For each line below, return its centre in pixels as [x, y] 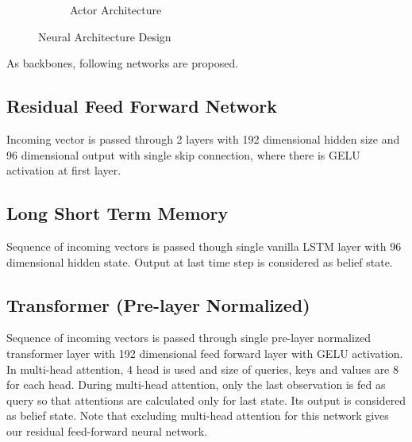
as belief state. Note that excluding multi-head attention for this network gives [198, 415]
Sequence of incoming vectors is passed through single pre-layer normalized [189, 338]
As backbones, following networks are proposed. [123, 63]
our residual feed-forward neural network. [107, 430]
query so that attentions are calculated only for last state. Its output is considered [206, 400]
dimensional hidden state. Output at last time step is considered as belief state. [200, 261]
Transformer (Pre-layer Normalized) [158, 304]
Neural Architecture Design [105, 36]
